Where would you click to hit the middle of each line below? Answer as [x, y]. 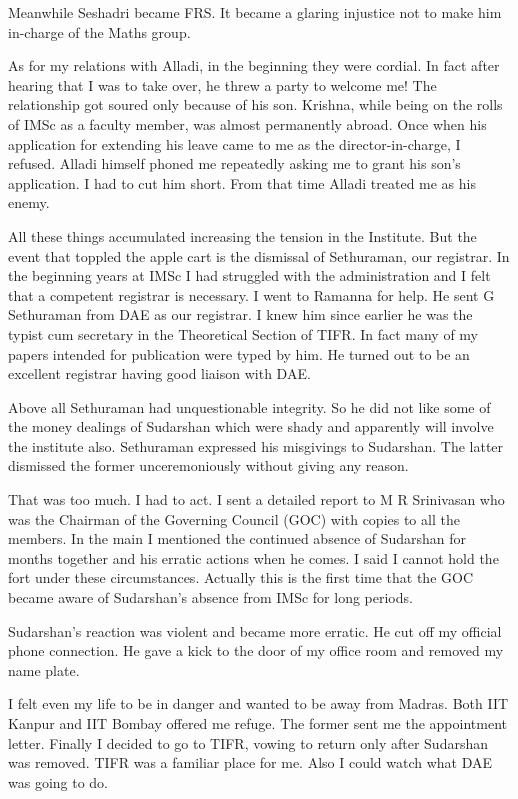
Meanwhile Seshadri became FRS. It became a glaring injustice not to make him [255, 12]
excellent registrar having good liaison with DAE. [159, 373]
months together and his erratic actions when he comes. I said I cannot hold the [253, 557]
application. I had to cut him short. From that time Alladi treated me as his [242, 182]
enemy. [29, 202]
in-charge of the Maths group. [99, 31]
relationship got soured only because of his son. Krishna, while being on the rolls [255, 104]
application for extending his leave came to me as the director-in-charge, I [234, 143]
